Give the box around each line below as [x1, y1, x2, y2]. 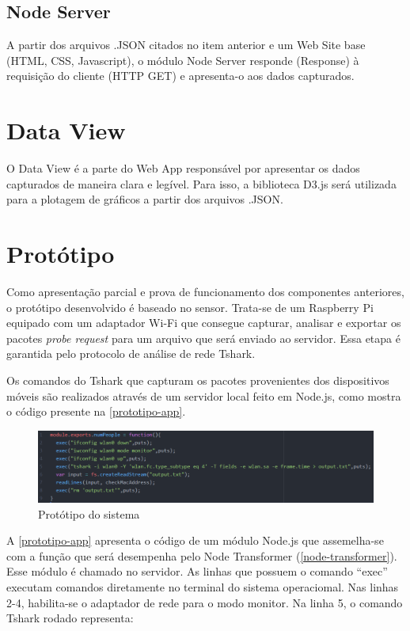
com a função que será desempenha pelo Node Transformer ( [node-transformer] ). [6, 547, 397, 564]
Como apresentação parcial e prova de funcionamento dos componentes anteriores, [6, 283, 404, 300]
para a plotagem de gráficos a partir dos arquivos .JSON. [6, 191, 283, 207]
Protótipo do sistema [38, 505, 140, 522]
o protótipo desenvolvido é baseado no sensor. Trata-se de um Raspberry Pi [6, 298, 374, 315]
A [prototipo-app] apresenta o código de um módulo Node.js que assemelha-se [6, 532, 384, 549]
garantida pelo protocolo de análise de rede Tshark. [6, 345, 256, 362]
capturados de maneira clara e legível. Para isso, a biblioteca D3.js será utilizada [6, 175, 397, 192]
